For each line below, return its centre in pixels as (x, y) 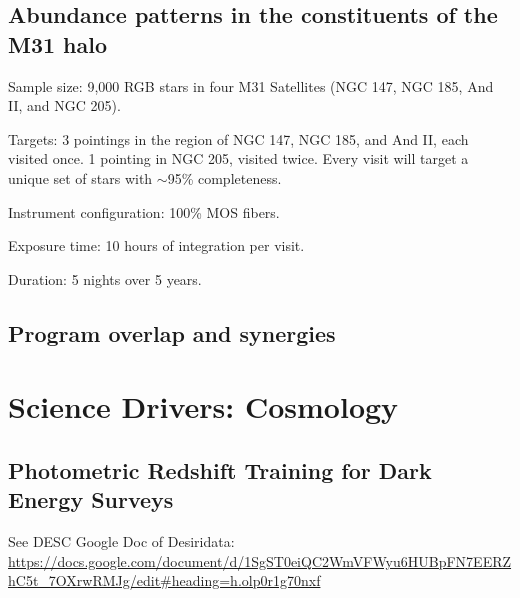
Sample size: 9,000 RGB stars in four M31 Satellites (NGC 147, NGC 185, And (251, 85)
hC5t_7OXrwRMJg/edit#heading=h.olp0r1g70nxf (164, 580)
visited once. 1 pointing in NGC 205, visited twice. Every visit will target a (238, 158)
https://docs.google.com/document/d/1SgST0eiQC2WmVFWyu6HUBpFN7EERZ (260, 560)
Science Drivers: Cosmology (203, 406)
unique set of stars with (80, 177)
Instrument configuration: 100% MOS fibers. (144, 211)
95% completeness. (224, 177)
